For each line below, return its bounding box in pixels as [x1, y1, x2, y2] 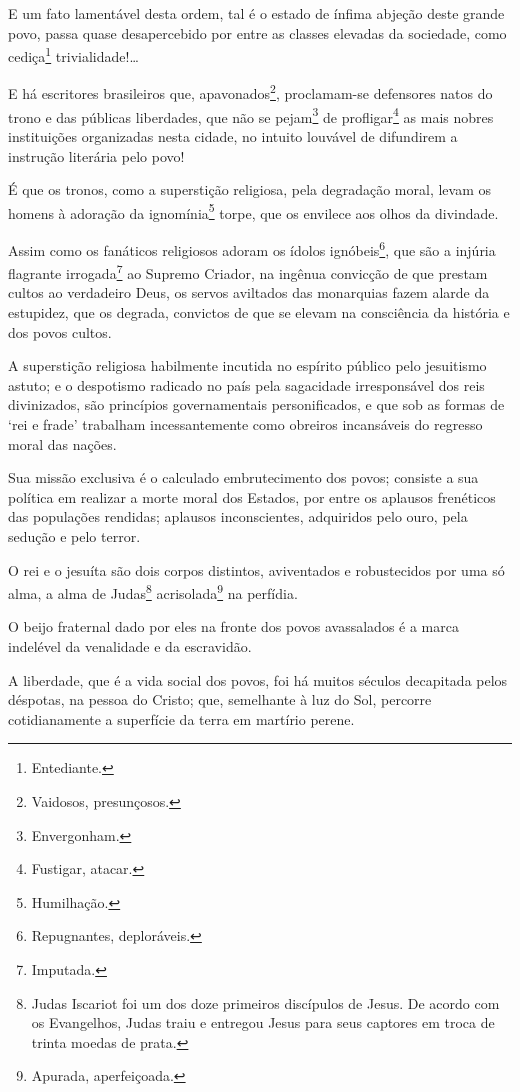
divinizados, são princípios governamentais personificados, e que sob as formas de [8, 394, 505, 415]
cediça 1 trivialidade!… [8, 43, 139, 66]
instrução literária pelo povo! [8, 145, 185, 166]
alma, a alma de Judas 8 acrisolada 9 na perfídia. [8, 580, 298, 603]
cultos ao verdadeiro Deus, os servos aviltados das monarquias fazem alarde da [8, 282, 490, 303]
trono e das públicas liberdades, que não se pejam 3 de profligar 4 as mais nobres [8, 103, 494, 127]
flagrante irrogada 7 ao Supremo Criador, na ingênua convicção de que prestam [8, 260, 488, 283]
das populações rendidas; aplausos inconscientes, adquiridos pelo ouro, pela [8, 506, 468, 527]
